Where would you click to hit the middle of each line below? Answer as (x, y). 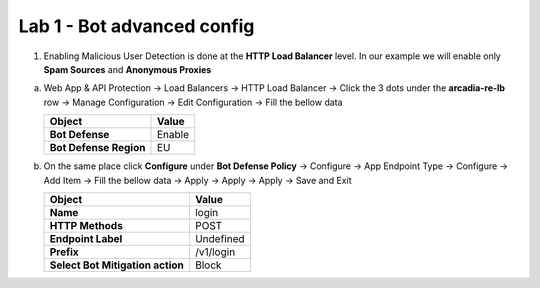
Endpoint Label (86, 238)
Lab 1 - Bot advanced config (136, 26)
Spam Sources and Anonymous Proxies (127, 69)
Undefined (220, 238)
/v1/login (215, 252)
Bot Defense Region (97, 148)
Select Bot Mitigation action (116, 265)
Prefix (64, 252)
